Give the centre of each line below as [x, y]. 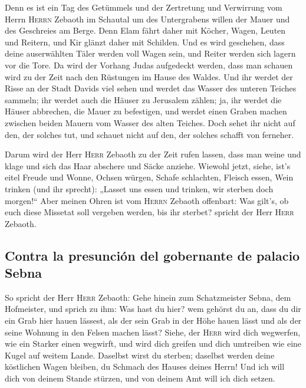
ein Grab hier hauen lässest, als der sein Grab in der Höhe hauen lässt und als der [153, 320]
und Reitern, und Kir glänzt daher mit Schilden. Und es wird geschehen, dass [145, 42]
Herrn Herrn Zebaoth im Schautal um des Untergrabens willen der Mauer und [147, 19]
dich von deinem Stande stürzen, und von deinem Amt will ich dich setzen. [140, 378]
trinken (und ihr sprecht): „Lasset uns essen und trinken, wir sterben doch [139, 188]
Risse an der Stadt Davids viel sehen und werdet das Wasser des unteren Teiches [151, 88]
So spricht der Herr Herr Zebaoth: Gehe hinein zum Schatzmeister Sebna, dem [148, 297]
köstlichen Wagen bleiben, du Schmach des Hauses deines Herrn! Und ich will [145, 366]
